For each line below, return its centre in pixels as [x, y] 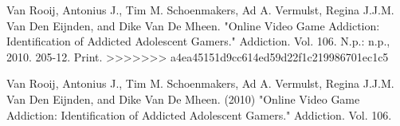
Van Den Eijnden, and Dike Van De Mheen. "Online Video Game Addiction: [193, 25]
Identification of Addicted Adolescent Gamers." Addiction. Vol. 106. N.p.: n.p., [198, 41]
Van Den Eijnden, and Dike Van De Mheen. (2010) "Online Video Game [183, 98]
